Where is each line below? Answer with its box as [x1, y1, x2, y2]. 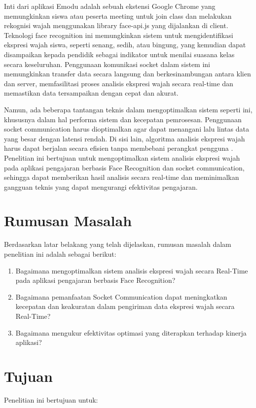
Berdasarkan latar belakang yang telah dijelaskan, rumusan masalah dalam [4, 239, 231, 249]
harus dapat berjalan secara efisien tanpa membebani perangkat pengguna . [4, 143, 233, 153]
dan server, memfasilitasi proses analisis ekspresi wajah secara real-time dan [4, 78, 233, 88]
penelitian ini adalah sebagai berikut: [4, 249, 116, 259]
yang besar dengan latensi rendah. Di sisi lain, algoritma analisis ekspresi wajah [4, 133, 245, 143]
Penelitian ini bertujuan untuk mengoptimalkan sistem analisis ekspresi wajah [4, 152, 240, 163]
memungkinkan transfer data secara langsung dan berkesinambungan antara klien [4, 68, 251, 79]
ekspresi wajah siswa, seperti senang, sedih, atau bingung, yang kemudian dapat [4, 39, 246, 50]
